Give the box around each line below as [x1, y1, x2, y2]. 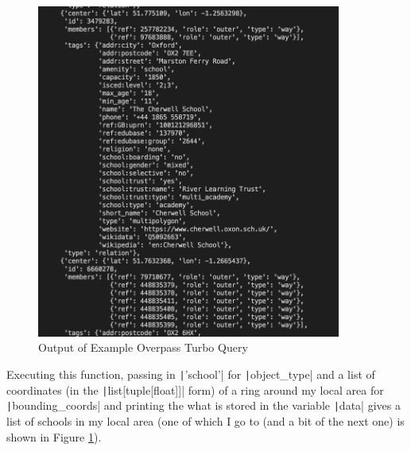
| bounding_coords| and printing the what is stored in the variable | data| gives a [6, 397, 401, 414]
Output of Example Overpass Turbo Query [38, 339, 248, 356]
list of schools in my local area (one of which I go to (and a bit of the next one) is [6, 412, 405, 429]
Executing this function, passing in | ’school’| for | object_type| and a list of [6, 365, 375, 382]
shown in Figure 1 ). [6, 428, 102, 445]
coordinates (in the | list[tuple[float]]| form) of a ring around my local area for [6, 381, 384, 398]
